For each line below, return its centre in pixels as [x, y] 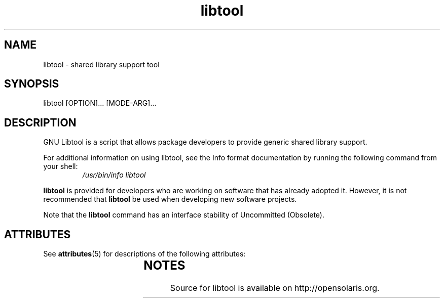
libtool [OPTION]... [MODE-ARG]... [100, 103]
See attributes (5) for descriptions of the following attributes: [144, 254]
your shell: [61, 166]
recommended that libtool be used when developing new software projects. [170, 199]
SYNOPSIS [32, 84]
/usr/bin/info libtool [114, 175]
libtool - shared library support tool [101, 64]
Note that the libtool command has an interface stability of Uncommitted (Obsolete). [184, 215]
